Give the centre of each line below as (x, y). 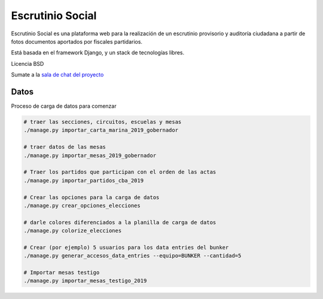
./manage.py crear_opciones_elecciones (82, 205)
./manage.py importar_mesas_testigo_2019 (85, 281)
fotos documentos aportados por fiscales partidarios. (77, 41)
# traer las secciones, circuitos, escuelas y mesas (103, 122)
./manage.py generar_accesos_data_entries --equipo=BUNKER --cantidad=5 (132, 256)
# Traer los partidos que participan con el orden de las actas (120, 172)
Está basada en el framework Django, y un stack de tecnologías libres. (98, 53)
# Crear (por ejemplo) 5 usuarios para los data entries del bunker (126, 247)
